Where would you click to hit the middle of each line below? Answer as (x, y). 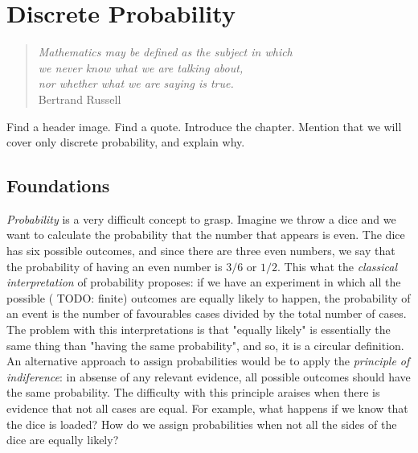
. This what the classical (338, 266)
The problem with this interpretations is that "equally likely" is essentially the (199, 329)
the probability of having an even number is (115, 266)
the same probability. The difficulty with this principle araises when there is (193, 392)
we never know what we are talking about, (141, 67)
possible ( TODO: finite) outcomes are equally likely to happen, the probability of (209, 297)
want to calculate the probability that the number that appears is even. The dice (206, 235)
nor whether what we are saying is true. (136, 83)
